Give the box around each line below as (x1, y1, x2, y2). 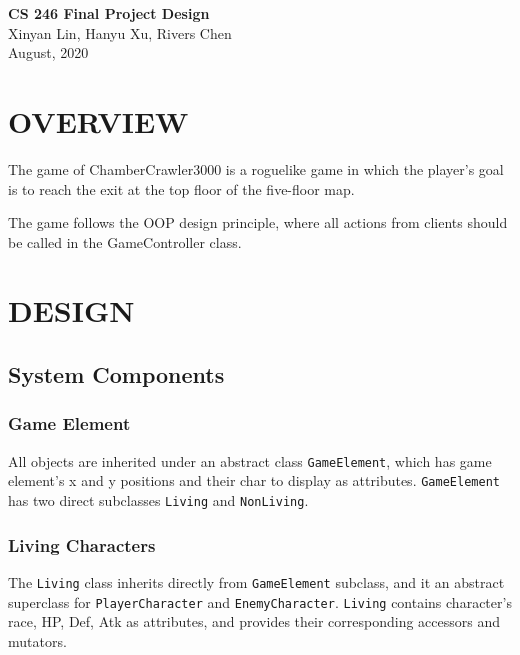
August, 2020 (8, 42, 89, 63)
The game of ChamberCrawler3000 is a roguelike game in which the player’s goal (8, 158, 504, 179)
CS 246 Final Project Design (8, 3, 210, 23)
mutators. (8, 630, 67, 651)
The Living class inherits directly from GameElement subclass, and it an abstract (8, 571, 505, 592)
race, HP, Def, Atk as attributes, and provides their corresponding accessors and (8, 611, 500, 632)
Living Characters (8, 532, 156, 557)
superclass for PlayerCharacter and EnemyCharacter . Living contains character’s (8, 591, 512, 612)
